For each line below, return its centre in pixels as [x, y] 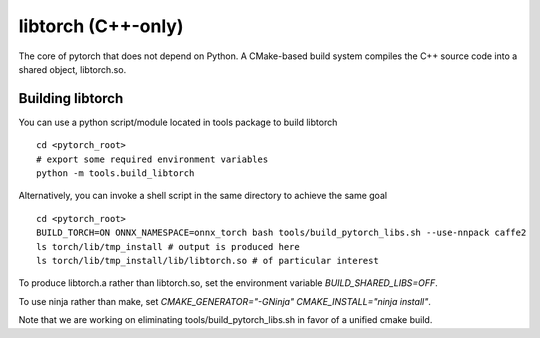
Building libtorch [71, 98]
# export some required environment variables [152, 159]
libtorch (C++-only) [101, 26]
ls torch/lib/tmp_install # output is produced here [168, 246]
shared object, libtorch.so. [72, 69]
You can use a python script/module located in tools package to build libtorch [178, 122]
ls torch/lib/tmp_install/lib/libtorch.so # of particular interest [207, 260]
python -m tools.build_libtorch [115, 173]
